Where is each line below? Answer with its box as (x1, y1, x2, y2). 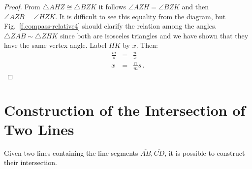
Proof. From (4, 1, 40, 11)
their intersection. (4, 157, 57, 168)
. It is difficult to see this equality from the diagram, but (55, 11, 226, 21)
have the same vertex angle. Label (4, 40, 107, 50)
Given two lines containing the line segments (4, 147, 138, 158)
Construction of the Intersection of (4, 100, 246, 120)
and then (182, 1, 209, 11)
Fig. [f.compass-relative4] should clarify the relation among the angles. (4, 21, 217, 31)
